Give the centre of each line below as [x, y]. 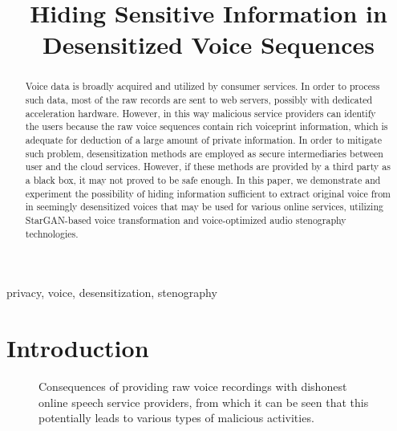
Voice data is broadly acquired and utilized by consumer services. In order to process [203, 86]
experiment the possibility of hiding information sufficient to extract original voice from [208, 193]
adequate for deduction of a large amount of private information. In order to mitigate [203, 139]
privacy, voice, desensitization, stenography [112, 293]
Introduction [78, 348]
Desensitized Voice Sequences [208, 45]
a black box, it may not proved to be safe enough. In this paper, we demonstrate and [203, 179]
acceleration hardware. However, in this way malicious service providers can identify [201, 113]
